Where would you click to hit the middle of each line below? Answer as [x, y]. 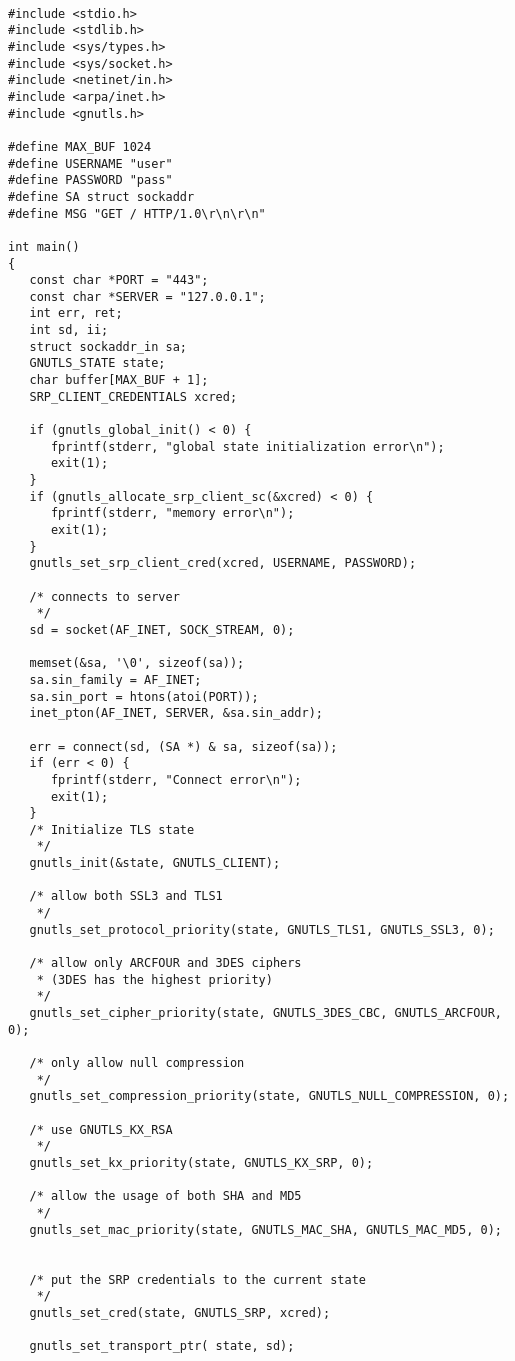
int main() [44, 246]
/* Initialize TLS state [112, 829]
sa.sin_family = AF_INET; [115, 679]
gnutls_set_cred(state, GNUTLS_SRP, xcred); [180, 1312]
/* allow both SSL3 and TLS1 [126, 896]
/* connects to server [104, 596]
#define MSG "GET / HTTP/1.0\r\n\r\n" [137, 213]
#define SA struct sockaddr [101, 196]
